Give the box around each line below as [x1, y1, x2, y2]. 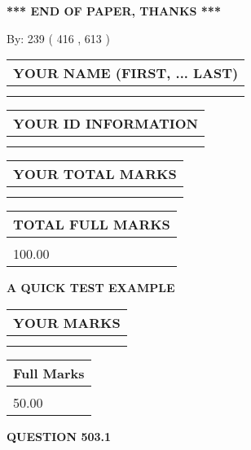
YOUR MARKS [13, 312, 121, 332]
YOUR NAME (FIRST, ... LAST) [13, 63, 239, 83]
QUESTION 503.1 [7, 427, 112, 444]
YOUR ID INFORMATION [13, 114, 198, 133]
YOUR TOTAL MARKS [13, 164, 177, 184]
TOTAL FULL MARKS [13, 215, 170, 234]
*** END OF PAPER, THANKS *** [7, 2, 221, 19]
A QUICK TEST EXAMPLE [7, 279, 175, 296]
